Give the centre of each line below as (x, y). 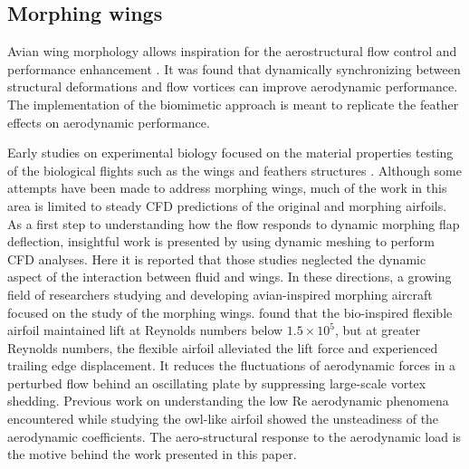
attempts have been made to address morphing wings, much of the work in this (227, 188)
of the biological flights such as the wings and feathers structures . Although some (235, 170)
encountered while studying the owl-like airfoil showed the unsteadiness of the (223, 419)
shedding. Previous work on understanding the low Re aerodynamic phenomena (228, 401)
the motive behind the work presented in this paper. (152, 454)
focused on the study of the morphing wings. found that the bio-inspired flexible (230, 312)
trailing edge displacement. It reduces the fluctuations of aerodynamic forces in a (232, 365)
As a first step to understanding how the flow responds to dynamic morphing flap (234, 223)
